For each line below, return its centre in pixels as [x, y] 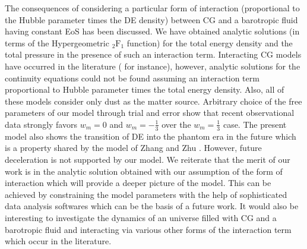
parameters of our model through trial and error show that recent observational [150, 113]
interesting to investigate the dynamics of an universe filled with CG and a [141, 217]
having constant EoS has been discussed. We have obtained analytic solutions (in [152, 31]
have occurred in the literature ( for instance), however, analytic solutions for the [153, 66]
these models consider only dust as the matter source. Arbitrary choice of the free [153, 101]
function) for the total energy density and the [210, 42]
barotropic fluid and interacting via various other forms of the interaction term [148, 229]
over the [176, 124]
